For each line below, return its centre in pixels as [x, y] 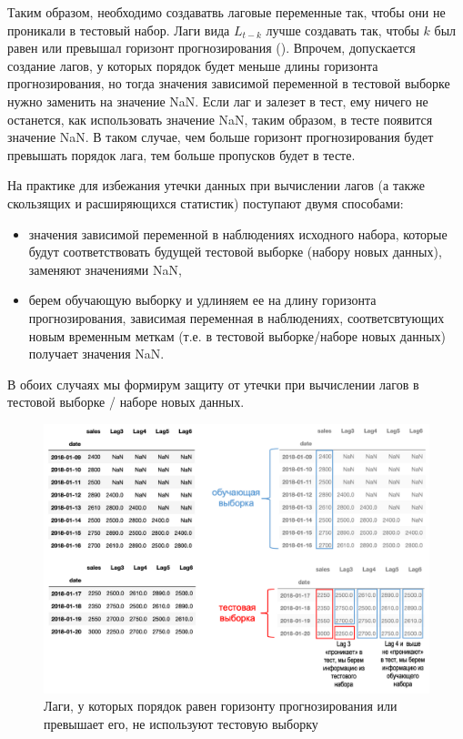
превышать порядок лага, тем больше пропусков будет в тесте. [181, 154]
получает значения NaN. [96, 354]
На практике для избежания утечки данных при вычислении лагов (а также [216, 185]
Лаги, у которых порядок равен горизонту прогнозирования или [221, 706]
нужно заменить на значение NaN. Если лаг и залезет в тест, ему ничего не [218, 101]
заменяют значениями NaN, [105, 269]
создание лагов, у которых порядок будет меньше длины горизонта [193, 65]
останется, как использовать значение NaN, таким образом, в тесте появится [220, 119]
